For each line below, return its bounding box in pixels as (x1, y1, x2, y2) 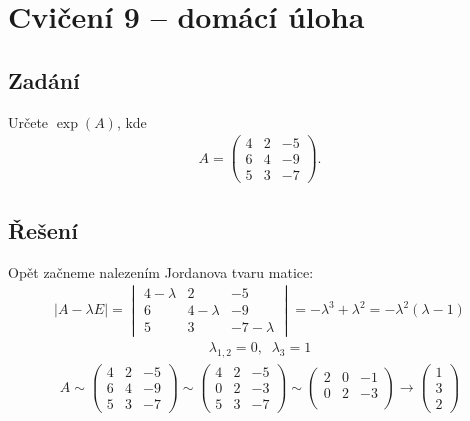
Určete (8, 111, 49, 132)
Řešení (8, 214, 78, 245)
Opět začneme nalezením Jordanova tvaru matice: (8, 261, 314, 282)
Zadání (8, 64, 80, 95)
